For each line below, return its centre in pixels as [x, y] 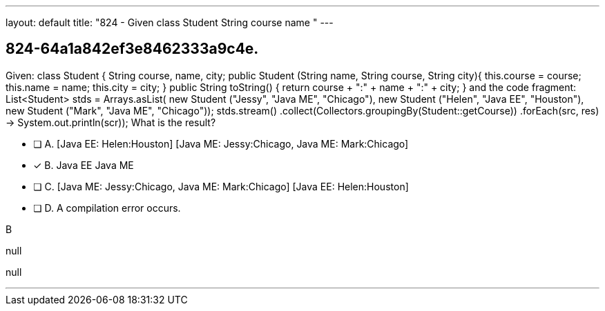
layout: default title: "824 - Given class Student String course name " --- [170, 22]
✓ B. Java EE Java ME [84, 165]
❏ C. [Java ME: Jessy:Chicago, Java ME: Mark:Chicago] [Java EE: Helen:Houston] [221, 186]
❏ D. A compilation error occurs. [107, 208]
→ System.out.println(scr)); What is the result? [111, 122]
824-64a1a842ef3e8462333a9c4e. [132, 49]
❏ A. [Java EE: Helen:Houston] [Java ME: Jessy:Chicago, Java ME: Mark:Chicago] [221, 143]
